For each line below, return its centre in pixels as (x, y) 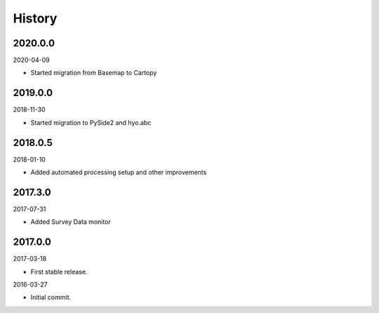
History (35, 18)
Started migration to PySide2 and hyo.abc (91, 122)
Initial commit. (51, 298)
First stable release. (59, 272)
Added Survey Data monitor (71, 222)
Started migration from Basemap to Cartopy (94, 73)
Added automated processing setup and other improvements (119, 173)
